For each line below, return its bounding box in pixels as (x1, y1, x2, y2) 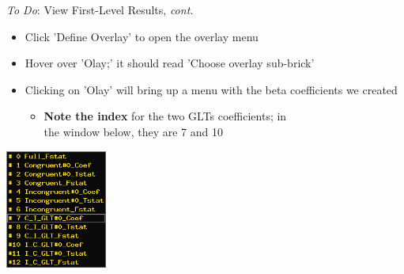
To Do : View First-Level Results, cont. (6, 2, 194, 17)
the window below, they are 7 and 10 (43, 123, 223, 139)
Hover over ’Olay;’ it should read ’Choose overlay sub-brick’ (25, 55, 315, 71)
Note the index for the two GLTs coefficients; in (43, 108, 287, 124)
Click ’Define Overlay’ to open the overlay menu (25, 28, 259, 44)
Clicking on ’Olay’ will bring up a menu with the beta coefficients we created (25, 81, 398, 97)
